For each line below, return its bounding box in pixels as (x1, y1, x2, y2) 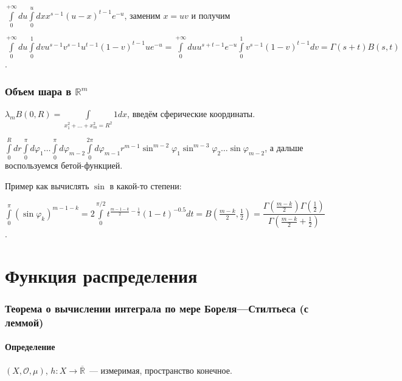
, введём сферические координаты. (127, 107, 255, 120)
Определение (5, 340, 55, 353)
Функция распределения (5, 263, 198, 288)
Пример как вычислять (5, 179, 89, 192)
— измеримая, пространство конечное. (89, 363, 232, 376)
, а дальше (265, 141, 303, 153)
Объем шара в (5, 83, 72, 98)
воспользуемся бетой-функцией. (5, 159, 123, 172)
